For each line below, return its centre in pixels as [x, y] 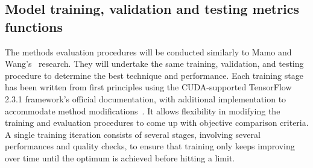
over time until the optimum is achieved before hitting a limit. [120, 157]
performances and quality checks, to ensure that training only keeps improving [150, 146]
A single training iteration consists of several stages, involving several [133, 134]
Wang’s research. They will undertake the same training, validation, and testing [154, 64]
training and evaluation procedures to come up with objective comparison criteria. [157, 123]
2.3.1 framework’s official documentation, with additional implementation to [146, 98]
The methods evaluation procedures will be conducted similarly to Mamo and [148, 51]
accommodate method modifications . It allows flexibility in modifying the [143, 110]
